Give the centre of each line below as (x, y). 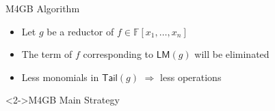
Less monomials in (60, 77)
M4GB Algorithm (43, 8)
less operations (191, 77)
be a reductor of (80, 31)
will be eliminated (232, 54)
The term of (47, 54)
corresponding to (118, 54)
